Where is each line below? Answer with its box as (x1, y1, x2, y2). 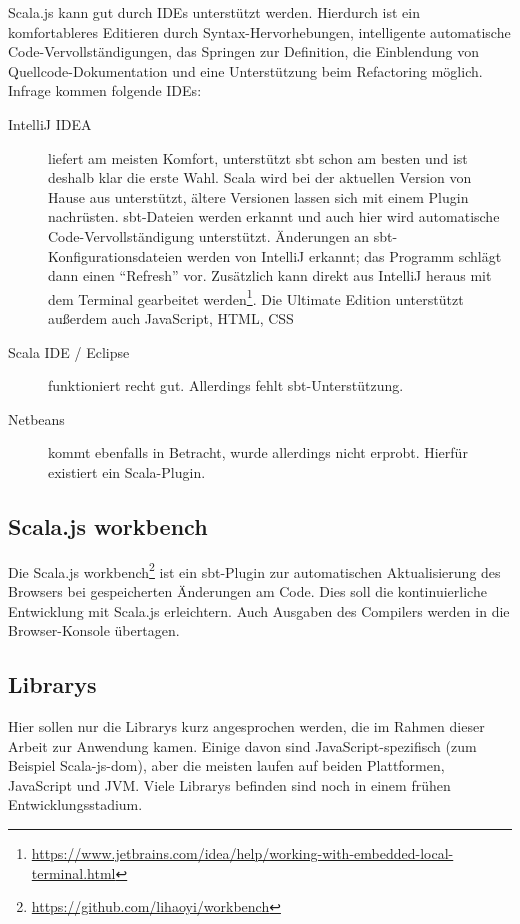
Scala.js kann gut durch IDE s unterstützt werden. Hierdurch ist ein (8, 2, 420, 22)
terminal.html (31, 862, 116, 883)
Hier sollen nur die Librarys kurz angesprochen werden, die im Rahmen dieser (8, 715, 485, 736)
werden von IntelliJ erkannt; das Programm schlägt (186, 245, 502, 266)
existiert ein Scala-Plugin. (48, 461, 206, 482)
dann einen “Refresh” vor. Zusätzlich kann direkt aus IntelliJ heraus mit (48, 265, 492, 286)
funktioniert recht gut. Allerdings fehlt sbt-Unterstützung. (48, 375, 404, 396)
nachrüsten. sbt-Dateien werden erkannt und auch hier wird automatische (48, 206, 500, 227)
